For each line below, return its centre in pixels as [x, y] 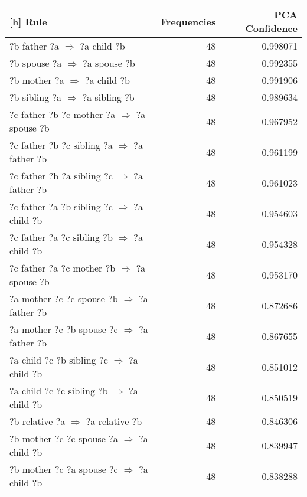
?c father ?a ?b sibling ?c [61, 206]
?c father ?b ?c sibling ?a [61, 145]
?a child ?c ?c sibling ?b [59, 390]
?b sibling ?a [36, 97]
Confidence [271, 28]
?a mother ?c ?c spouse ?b [64, 298]
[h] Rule [28, 21]
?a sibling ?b [108, 97]
